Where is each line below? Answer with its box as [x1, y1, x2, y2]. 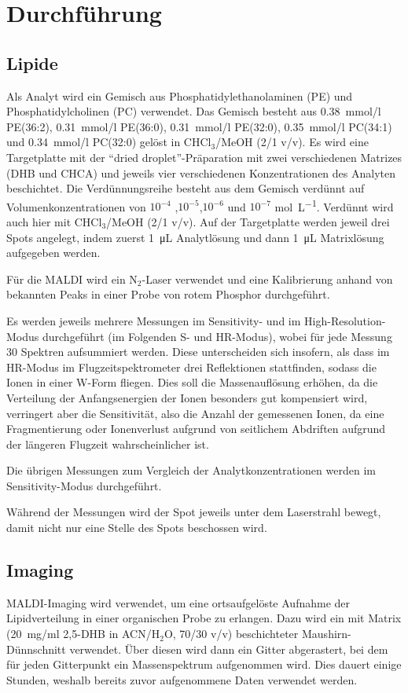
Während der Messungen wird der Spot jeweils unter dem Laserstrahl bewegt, [6, 504, 381, 520]
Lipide [6, 50, 58, 75]
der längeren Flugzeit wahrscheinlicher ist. [6, 435, 209, 452]
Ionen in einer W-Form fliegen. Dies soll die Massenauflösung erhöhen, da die [6, 374, 378, 390]
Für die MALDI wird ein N [6, 270, 138, 287]
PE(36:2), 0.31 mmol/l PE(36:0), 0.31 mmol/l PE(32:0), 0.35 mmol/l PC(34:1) [6, 118, 392, 134]
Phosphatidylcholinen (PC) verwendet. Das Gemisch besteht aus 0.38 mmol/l [6, 103, 381, 119]
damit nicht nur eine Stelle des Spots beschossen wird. [6, 519, 267, 536]
